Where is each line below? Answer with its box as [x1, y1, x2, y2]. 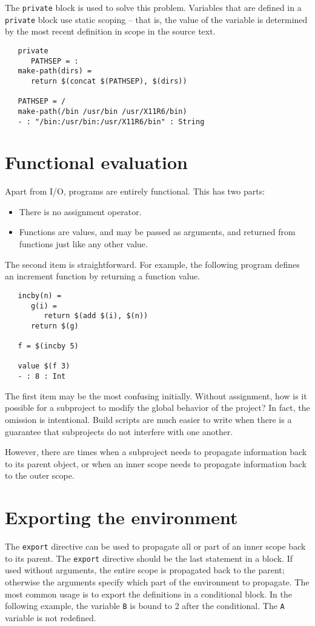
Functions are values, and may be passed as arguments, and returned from [19, 225, 296, 238]
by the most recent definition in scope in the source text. [5, 25, 216, 38]
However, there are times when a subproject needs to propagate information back [5, 445, 307, 458]
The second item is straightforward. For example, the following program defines [5, 258, 300, 270]
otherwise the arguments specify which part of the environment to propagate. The [5, 575, 310, 588]
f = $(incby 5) [18, 342, 79, 351]
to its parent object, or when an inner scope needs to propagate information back [5, 457, 307, 470]
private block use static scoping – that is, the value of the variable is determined [5, 13, 308, 25]
